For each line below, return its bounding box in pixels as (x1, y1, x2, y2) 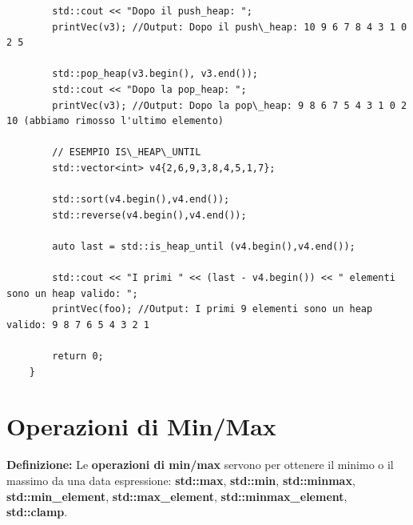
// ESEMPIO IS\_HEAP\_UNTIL (52, 146, 201, 158)
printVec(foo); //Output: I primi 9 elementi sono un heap (52, 303, 373, 315)
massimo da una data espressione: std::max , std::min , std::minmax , (6, 471, 355, 488)
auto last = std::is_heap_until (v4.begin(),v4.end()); (52, 240, 355, 252)
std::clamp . (6, 503, 68, 520)
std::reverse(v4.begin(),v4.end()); (52, 209, 247, 221)
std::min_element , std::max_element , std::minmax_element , (6, 487, 347, 504)
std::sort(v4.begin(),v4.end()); (52, 194, 230, 206)
